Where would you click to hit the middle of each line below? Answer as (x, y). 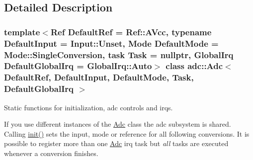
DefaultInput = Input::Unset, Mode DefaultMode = (111, 43)
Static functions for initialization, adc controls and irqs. (88, 107)
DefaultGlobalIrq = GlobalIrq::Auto (78, 66)
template (22, 32)
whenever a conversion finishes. (51, 153)
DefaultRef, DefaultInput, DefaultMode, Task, (99, 77)
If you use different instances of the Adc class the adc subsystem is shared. (118, 124)
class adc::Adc (194, 66)
